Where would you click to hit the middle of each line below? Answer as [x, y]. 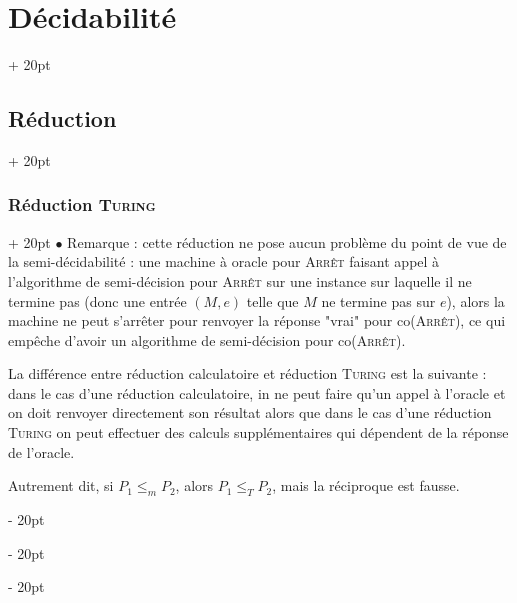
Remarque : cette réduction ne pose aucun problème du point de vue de [287, 241]
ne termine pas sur [378, 300]
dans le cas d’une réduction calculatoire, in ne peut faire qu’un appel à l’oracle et [257, 392]
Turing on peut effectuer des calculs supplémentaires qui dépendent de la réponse [258, 432]
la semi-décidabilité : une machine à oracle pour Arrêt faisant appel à [224, 261]
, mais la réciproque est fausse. [366, 485]
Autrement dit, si [61, 485]
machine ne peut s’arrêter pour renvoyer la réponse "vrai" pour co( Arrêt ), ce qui [257, 320]
